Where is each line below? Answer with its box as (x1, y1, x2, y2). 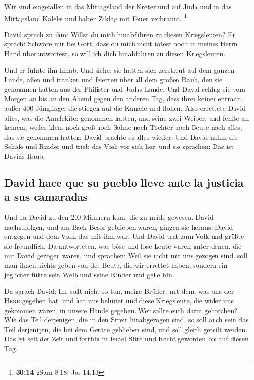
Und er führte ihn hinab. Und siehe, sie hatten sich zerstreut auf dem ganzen (4, 64, 234, 75)
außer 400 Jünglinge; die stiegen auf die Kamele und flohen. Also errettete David (4, 103, 246, 113)
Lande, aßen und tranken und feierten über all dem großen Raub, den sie (4, 74, 223, 84)
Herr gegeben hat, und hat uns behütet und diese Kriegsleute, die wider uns (4, 295, 234, 305)
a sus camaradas (4, 189, 88, 204)
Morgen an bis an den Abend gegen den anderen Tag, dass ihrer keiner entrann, (4, 93, 243, 104)
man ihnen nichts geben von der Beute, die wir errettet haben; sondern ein (4, 260, 228, 270)
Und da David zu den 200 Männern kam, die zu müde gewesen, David (4, 212, 214, 222)
